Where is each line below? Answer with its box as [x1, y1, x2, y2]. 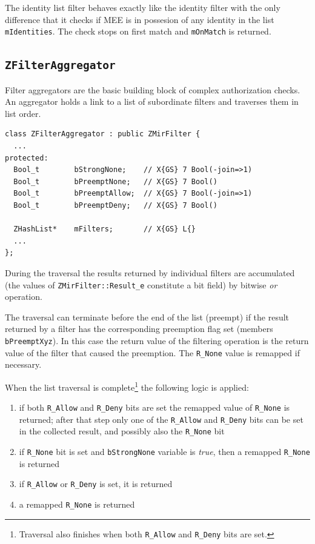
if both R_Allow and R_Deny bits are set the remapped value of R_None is [19, 401, 290, 414]
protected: [5, 153, 48, 162]
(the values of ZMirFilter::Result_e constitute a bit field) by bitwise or [5, 278, 277, 291]
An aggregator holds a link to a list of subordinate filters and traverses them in [5, 95, 299, 108]
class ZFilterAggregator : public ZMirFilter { [5, 130, 201, 139]
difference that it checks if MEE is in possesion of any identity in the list [5, 13, 274, 25]
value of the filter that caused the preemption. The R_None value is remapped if [5, 346, 300, 359]
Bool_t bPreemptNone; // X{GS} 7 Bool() [13, 177, 217, 186]
